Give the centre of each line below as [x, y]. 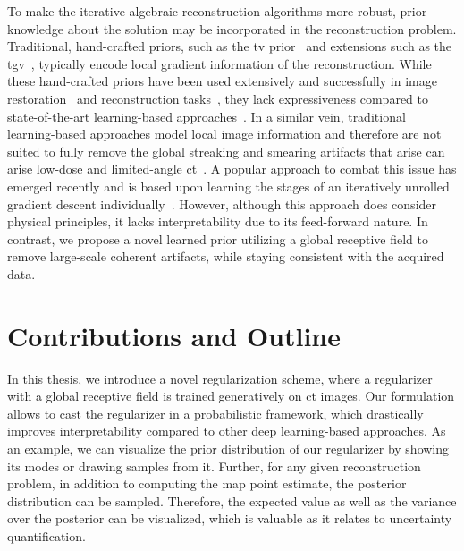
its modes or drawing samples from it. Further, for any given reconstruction [214, 466]
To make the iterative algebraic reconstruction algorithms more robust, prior [217, 11]
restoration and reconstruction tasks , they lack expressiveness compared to [218, 98]
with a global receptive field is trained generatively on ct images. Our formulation [231, 396]
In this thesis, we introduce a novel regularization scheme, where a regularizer [220, 378]
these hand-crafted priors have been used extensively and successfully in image [222, 81]
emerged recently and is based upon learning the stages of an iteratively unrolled [228, 186]
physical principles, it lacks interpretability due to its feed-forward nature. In [218, 221]
